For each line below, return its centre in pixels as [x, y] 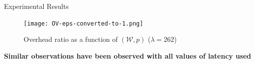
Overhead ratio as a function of [71, 39]
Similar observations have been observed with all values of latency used [128, 55]
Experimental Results [36, 6]
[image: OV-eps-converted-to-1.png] [84, 23]
